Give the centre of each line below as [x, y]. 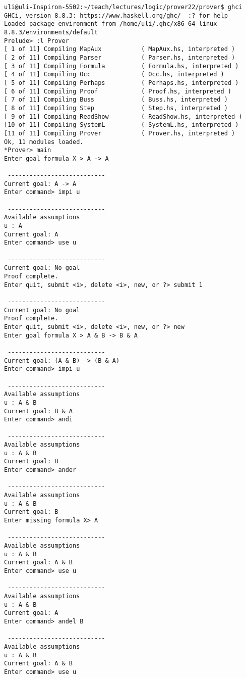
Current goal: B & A [39, 411]
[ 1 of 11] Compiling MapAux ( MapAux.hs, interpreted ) [120, 49]
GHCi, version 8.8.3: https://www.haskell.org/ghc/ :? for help [116, 15]
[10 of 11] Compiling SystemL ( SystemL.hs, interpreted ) [121, 125]
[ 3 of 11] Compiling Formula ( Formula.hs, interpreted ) [121, 66]
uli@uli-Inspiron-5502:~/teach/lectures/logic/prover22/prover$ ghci [123, 7]
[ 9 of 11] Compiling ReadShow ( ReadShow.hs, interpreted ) [123, 116]
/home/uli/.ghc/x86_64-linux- [170, 24]
